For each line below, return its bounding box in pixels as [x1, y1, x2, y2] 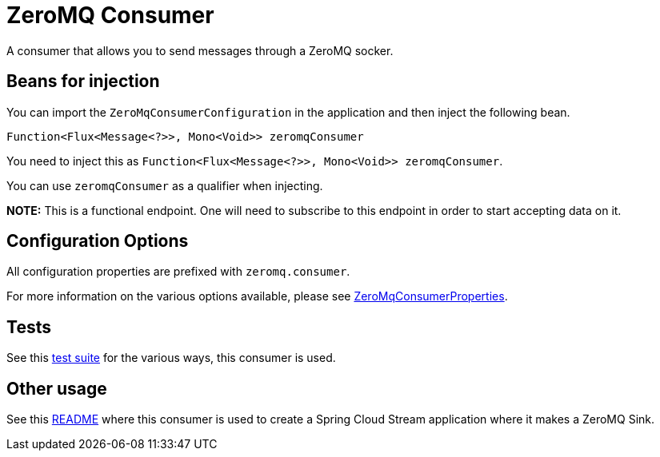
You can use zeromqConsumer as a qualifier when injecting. [6, 178, 323, 193]
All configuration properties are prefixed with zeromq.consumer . [6, 264, 350, 279]
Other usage [6, 378, 107, 399]
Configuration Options [6, 231, 189, 252]
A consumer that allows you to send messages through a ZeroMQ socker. [6, 43, 394, 58]
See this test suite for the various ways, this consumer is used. [6, 351, 336, 365]
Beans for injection [6, 71, 160, 92]
